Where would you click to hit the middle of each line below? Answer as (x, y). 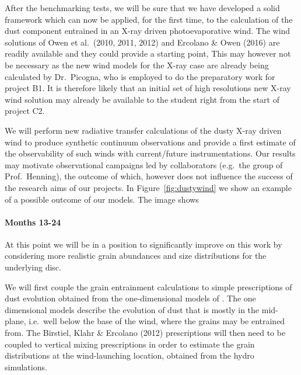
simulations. (26, 367)
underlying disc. (33, 267)
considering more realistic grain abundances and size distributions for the (136, 256)
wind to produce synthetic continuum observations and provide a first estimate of (150, 142)
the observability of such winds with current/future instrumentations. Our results (150, 153)
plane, (15, 321)
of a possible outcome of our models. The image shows (102, 199)
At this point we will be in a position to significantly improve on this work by (143, 244)
